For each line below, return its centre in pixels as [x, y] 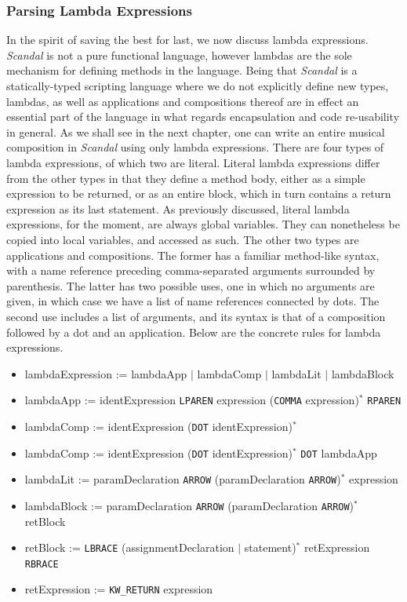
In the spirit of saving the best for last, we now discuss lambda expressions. [187, 40]
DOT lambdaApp [339, 452]
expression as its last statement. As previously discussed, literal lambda [178, 208]
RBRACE [42, 564]
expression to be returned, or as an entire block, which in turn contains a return [199, 193]
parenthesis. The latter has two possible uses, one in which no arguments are [191, 285]
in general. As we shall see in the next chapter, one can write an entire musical [196, 131]
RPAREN [384, 401]
